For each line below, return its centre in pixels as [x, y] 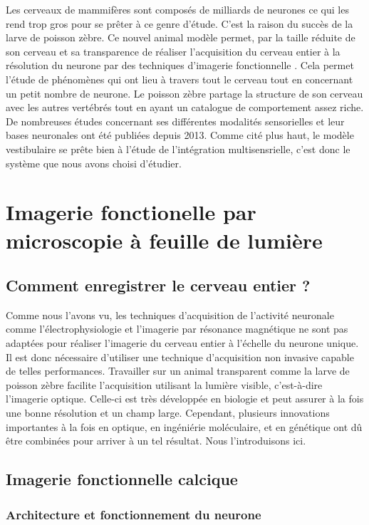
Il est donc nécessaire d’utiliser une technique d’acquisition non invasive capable [180, 357]
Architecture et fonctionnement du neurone [134, 514]
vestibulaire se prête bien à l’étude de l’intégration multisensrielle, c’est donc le [178, 149]
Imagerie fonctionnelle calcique [122, 479]
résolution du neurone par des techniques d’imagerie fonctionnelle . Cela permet [180, 65]
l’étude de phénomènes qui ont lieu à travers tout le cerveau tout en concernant [180, 79]
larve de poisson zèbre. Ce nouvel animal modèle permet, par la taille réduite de [181, 37]
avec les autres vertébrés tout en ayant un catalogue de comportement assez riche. [185, 107]
